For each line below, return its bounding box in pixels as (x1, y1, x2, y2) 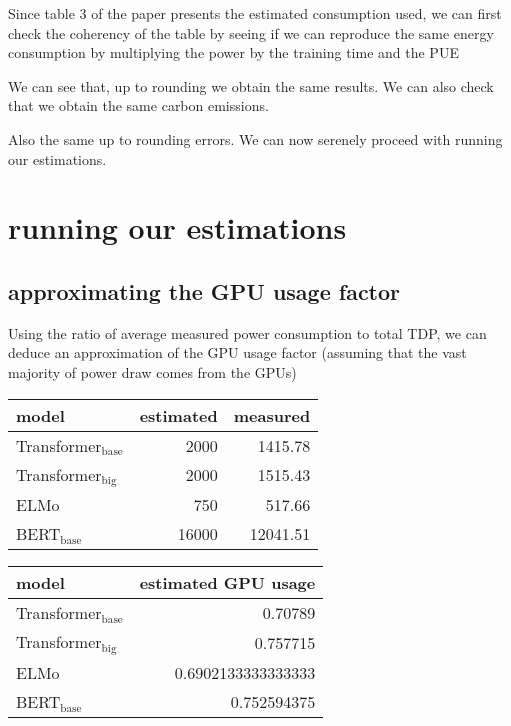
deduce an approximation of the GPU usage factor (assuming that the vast (8, 342, 467, 363)
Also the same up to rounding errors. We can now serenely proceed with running (8, 128, 503, 149)
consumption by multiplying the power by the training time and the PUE (8, 42, 459, 63)
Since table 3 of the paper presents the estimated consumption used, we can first (8, 3, 502, 23)
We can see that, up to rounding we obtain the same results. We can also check (8, 75, 494, 96)
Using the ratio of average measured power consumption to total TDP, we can (8, 322, 487, 343)
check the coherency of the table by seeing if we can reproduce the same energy (8, 22, 494, 43)
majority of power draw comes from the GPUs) (8, 361, 297, 382)
